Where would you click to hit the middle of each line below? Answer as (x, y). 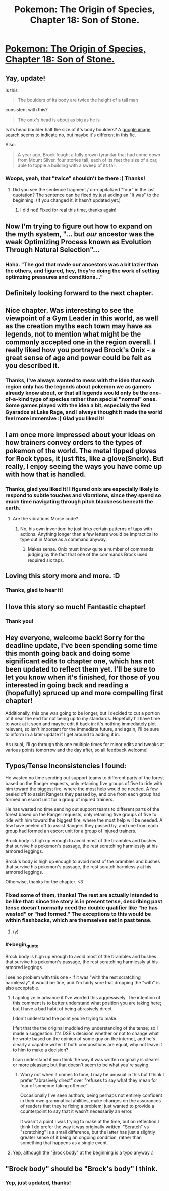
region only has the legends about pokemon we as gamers (78, 387)
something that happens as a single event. (64, 1143)
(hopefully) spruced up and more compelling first (84, 693)
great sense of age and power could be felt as (78, 358)
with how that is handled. (46, 474)
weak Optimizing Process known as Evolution (78, 242)
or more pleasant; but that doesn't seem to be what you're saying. (81, 1065)
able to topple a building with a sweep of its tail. (67, 165)
